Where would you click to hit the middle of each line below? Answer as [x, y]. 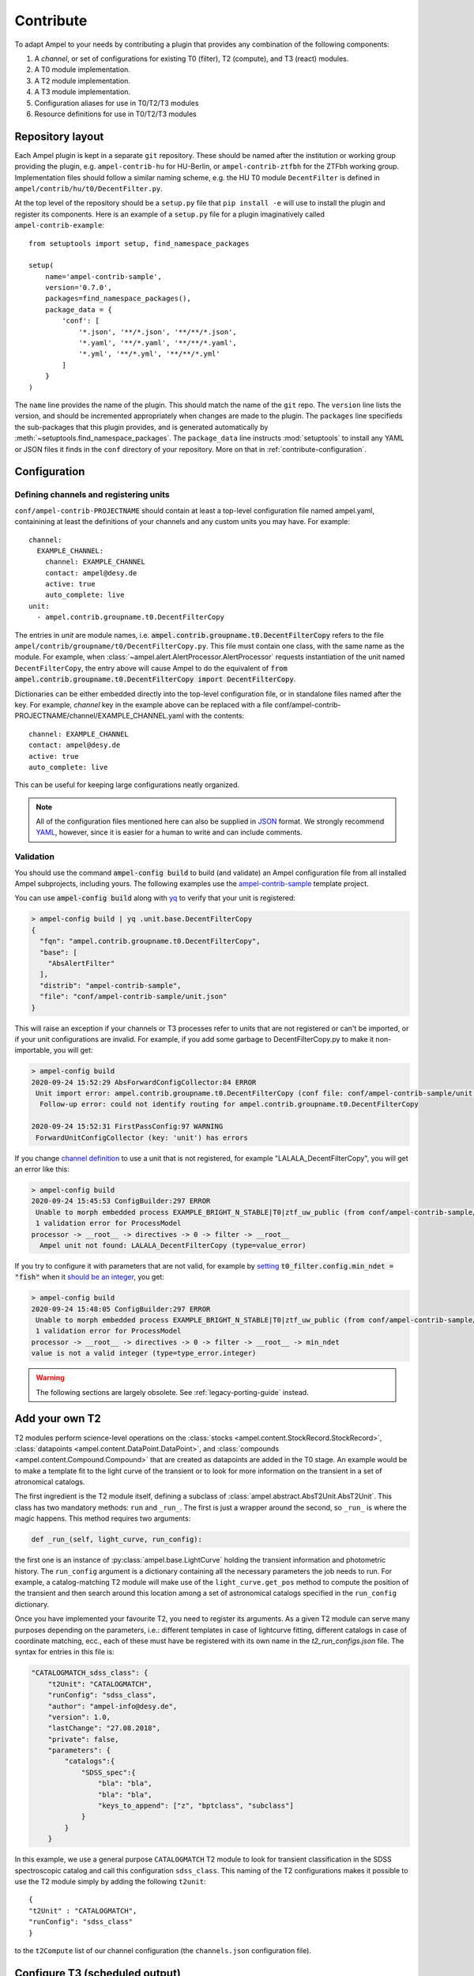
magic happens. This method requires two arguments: [103, 1518]
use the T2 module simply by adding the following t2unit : [110, 1881]
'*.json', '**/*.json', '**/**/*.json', [158, 332]
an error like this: [42, 1169]
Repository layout [59, 136]
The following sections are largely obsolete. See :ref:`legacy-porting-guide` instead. [172, 1392]
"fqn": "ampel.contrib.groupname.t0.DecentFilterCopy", [150, 941]
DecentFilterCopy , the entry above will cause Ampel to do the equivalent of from [151, 668]
